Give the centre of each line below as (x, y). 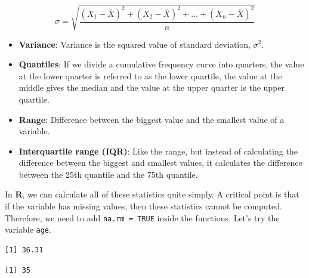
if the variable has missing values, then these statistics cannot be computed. (143, 206)
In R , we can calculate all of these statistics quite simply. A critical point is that (152, 194)
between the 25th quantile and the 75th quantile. (108, 174)
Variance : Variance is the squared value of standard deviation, (135, 44)
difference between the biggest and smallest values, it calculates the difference (160, 163)
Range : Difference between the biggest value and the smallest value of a (152, 119)
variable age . (28, 229)
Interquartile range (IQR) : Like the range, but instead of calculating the (158, 151)
